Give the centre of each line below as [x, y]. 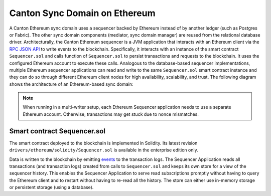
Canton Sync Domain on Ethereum [82, 13]
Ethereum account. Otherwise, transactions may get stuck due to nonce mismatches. [111, 114]
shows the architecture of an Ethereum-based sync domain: [71, 84]
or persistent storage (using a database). [51, 187]
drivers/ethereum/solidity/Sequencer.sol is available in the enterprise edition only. [104, 150]
